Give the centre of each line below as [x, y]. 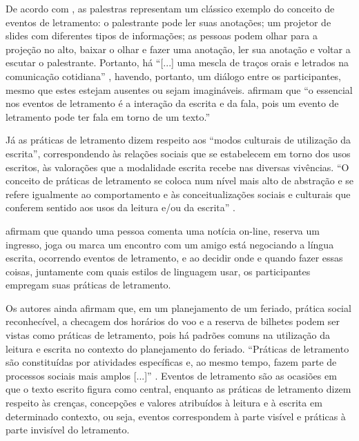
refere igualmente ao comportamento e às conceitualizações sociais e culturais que [178, 194]
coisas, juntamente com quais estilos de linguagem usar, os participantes [158, 271]
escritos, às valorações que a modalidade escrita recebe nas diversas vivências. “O [177, 167]
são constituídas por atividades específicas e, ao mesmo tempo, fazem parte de [171, 362]
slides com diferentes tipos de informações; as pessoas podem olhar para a [162, 36]
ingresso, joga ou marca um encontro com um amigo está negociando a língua [170, 244]
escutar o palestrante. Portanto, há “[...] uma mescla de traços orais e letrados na [177, 62]
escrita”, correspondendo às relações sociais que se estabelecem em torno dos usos [178, 153]
